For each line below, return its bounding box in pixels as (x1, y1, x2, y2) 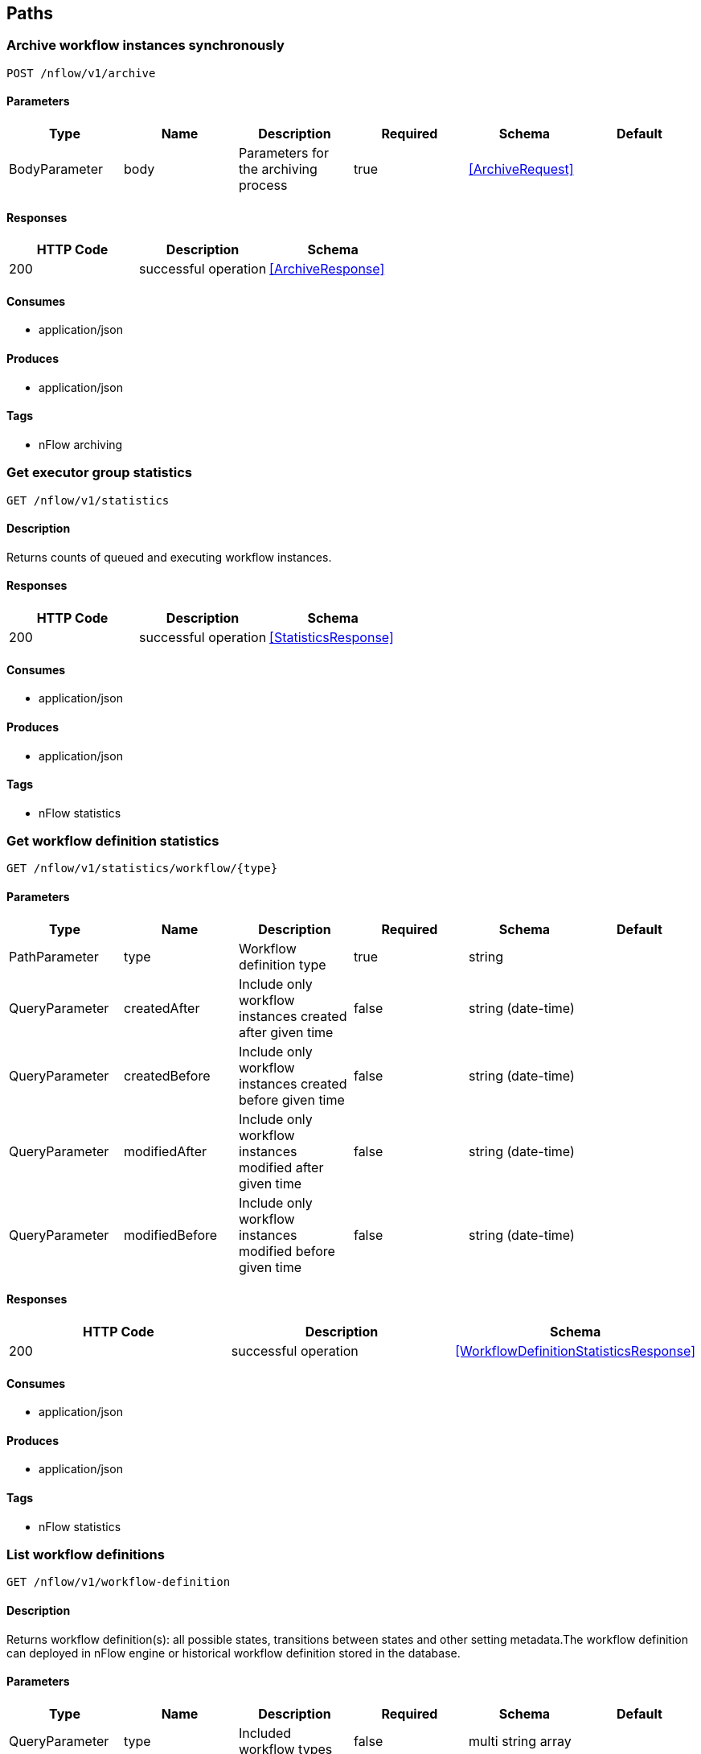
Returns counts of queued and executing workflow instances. (6, 550, 332, 564)
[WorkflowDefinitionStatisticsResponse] (455, 1342, 695, 1359)
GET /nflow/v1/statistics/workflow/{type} (6, 862, 278, 875)
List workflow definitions (6, 1546, 165, 1563)
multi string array (468, 1732, 572, 1749)
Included (238, 1724, 292, 1741)
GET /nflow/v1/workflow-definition (6, 1575, 231, 1589)
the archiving (238, 161, 318, 178)
